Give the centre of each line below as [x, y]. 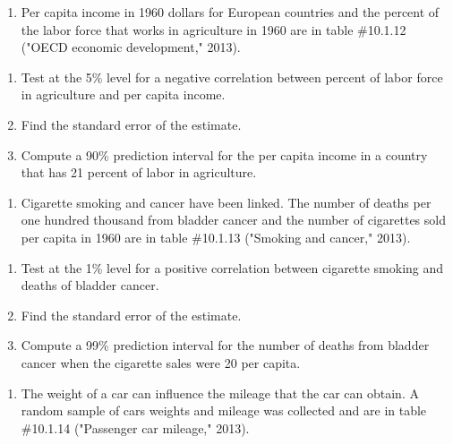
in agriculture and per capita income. [123, 94]
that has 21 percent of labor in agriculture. [139, 172]
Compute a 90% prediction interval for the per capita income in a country [224, 154]
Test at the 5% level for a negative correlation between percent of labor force [232, 77]
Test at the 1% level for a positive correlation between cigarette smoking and [232, 267]
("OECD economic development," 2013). [131, 47]
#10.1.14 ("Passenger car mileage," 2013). [135, 427]
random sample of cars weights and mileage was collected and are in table [224, 410]
